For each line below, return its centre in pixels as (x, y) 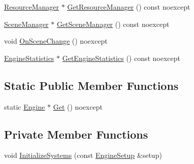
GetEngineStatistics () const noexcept (121, 58)
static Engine (25, 106)
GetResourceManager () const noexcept (129, 7)
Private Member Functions (76, 134)
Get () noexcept (78, 106)
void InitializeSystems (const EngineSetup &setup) (83, 155)
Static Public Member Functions (91, 85)
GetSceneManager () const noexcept (113, 24)
